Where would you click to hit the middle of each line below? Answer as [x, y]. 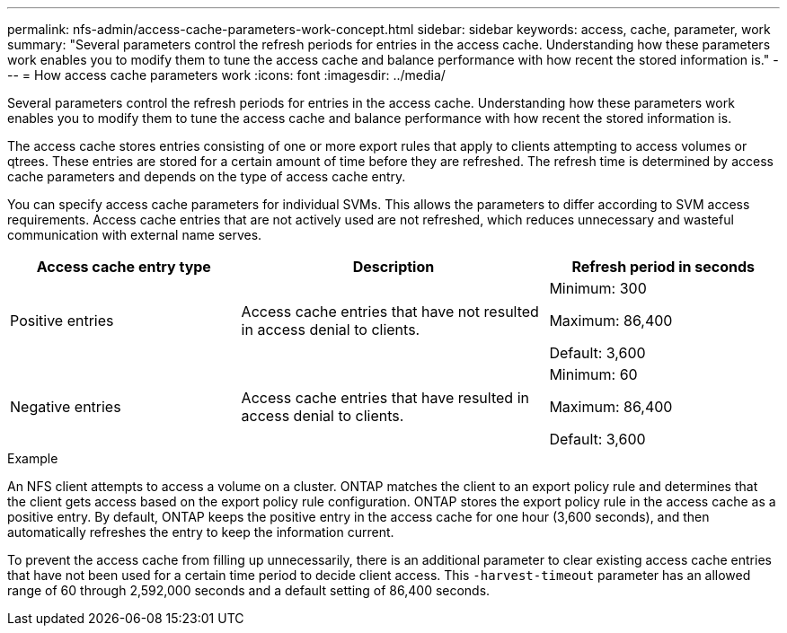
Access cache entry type [124, 267]
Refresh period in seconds [663, 267]
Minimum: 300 [598, 288]
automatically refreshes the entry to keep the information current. [201, 532]
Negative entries [66, 407]
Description [393, 267]
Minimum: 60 [593, 374]
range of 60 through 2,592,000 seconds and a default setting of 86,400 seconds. [249, 590]
